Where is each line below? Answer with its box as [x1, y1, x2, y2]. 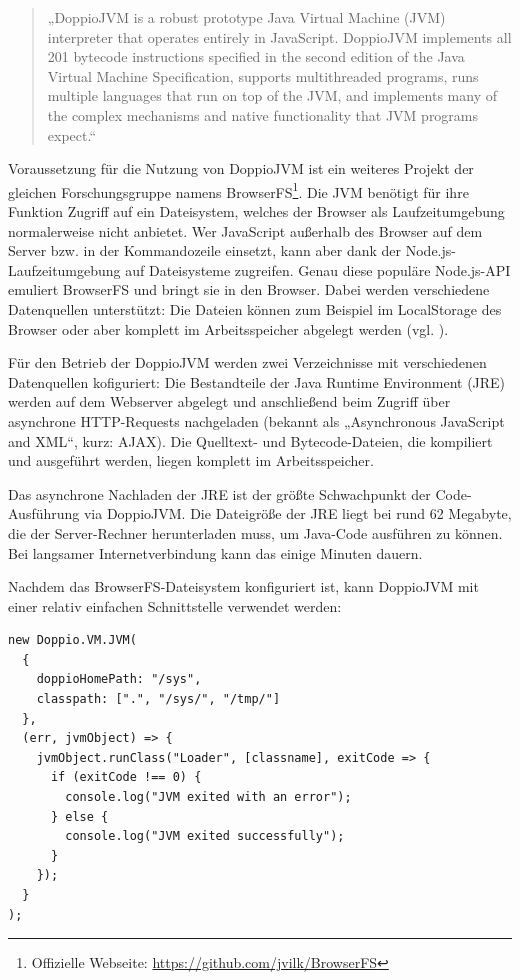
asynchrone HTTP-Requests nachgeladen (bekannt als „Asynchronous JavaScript [8, 410, 505, 431]
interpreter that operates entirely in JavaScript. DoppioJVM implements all [47, 26, 512, 47]
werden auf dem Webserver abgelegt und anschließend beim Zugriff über [8, 391, 451, 412]
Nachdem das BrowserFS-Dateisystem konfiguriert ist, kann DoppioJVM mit [8, 576, 479, 597]
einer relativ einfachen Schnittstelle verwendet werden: [8, 595, 342, 616]
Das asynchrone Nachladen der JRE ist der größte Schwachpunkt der [8, 483, 431, 504]
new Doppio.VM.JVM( [8, 633, 137, 648]
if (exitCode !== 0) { [50, 770, 202, 785]
